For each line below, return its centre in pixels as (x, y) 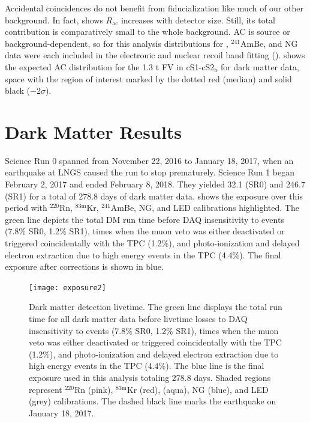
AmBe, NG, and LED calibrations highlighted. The (205, 208)
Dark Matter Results (94, 131)
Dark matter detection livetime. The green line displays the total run (156, 307)
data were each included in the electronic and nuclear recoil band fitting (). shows (155, 55)
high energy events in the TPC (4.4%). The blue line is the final (147, 366)
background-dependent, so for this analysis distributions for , (117, 43)
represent (46, 389)
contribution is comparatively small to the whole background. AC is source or (148, 32)
